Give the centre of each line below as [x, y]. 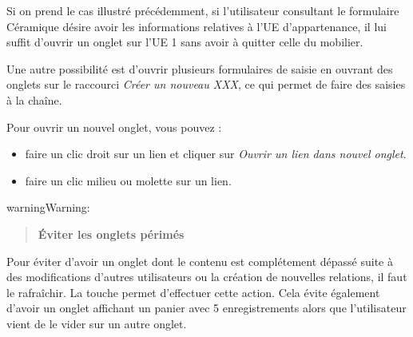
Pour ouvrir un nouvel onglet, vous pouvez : [114, 127]
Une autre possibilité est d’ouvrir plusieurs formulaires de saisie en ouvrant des [200, 68]
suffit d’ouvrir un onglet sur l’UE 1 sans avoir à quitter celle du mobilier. [185, 42]
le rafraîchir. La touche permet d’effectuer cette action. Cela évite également [193, 292]
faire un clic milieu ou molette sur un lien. [128, 180]
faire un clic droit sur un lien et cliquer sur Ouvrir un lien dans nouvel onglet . [216, 154]
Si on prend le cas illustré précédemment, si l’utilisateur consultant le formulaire [203, 10]
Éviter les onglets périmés [111, 234]
